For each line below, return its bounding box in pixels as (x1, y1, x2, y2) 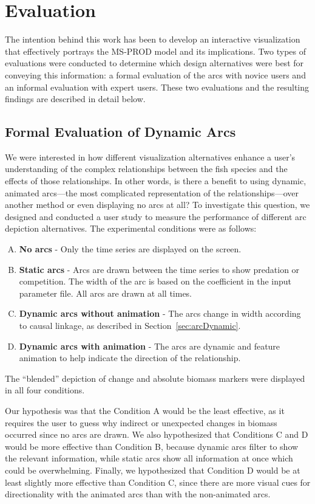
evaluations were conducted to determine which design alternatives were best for (5, 57, 304, 69)
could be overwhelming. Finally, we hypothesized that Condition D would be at (5, 463, 300, 476)
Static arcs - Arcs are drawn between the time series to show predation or (19, 263, 300, 275)
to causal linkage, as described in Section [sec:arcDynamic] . (19, 319, 241, 332)
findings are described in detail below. (5, 92, 146, 105)
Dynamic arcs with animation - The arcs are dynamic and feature (19, 339, 280, 352)
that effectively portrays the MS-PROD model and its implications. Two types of (5, 44, 307, 57)
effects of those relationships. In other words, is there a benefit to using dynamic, (5, 174, 307, 187)
